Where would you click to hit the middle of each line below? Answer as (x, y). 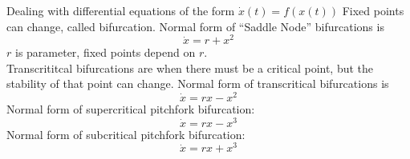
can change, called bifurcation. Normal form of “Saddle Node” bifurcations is (195, 26)
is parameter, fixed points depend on (105, 52)
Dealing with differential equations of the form (121, 10)
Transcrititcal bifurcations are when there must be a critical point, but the (190, 68)
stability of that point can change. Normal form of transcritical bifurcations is (198, 83)
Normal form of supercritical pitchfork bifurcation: (131, 109)
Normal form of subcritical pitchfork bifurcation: (126, 134)
